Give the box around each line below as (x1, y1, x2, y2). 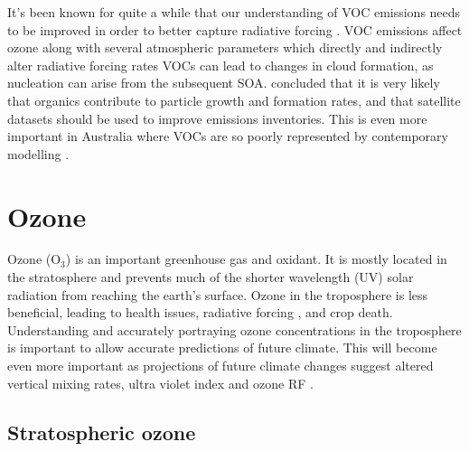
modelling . (7, 144, 70, 163)
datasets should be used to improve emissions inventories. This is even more (7, 108, 427, 127)
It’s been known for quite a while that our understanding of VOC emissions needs (7, 3, 461, 21)
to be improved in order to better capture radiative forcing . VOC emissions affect (7, 20, 463, 39)
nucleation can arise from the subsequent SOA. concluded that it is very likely (7, 73, 440, 92)
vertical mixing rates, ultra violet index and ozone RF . (7, 373, 314, 392)
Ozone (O (7, 249, 61, 268)
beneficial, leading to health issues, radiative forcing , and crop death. (7, 303, 393, 322)
